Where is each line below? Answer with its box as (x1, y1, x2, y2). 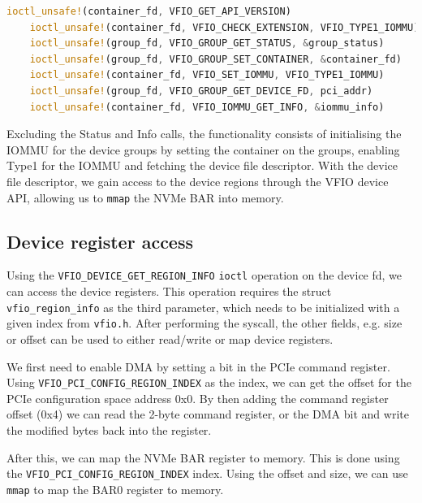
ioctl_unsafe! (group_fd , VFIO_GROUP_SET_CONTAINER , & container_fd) (29, 53, 402, 65)
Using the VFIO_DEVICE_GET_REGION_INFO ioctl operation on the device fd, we (6, 267, 403, 284)
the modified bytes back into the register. (6, 421, 212, 438)
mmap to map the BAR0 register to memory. (6, 480, 224, 497)
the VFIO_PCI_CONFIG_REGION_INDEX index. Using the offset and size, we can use (6, 465, 408, 482)
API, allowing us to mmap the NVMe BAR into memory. (6, 189, 284, 206)
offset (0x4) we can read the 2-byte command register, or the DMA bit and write (6, 405, 409, 423)
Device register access (6, 228, 193, 254)
